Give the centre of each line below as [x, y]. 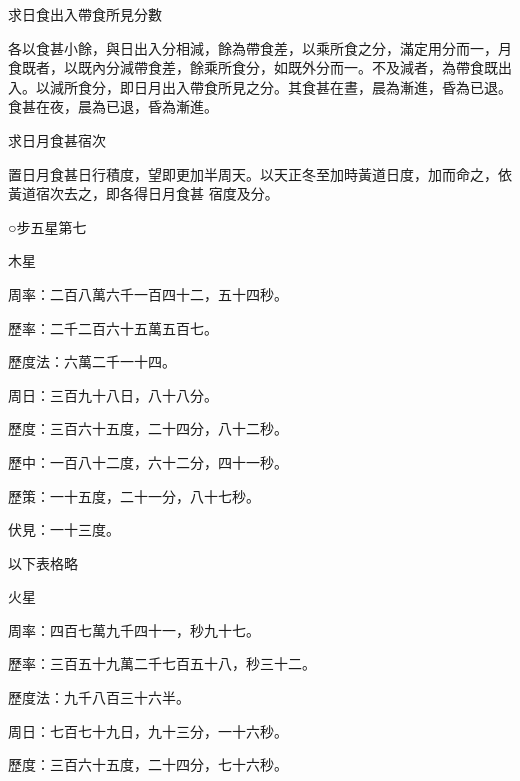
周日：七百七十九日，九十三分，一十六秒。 [148, 730]
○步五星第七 [47, 226]
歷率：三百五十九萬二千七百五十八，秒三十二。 [162, 663]
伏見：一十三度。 [64, 529]
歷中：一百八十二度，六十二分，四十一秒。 [148, 461]
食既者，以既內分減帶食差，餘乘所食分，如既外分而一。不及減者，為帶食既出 [260, 67]
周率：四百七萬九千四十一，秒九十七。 [134, 629]
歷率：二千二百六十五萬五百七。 [113, 327]
